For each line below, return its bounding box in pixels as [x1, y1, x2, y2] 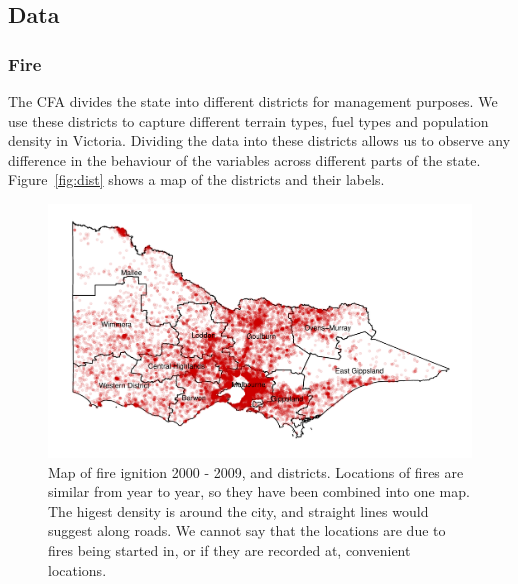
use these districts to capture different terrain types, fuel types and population [8, 110, 489, 131]
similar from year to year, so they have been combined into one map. [48, 481, 470, 502]
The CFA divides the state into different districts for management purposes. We [8, 91, 498, 111]
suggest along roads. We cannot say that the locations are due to [48, 520, 446, 541]
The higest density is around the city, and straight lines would [48, 500, 429, 521]
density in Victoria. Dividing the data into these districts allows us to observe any [8, 130, 511, 151]
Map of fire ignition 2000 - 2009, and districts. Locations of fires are [48, 461, 464, 482]
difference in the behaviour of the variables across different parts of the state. [8, 149, 481, 170]
